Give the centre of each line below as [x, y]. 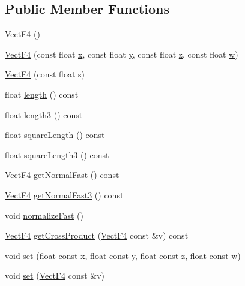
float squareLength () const [55, 135]
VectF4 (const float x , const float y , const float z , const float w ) [122, 54]
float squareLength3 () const [57, 154]
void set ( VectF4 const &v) [55, 276]
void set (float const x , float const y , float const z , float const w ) [123, 255]
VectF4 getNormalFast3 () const [64, 195]
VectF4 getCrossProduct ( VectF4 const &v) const [97, 235]
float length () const [42, 94]
